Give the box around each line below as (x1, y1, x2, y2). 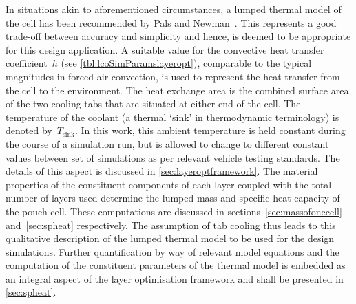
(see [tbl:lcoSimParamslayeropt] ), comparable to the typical (61, 56, 312, 70)
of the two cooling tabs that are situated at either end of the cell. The (6, 96, 301, 111)
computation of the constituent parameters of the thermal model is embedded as (6, 258, 346, 272)
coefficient (6, 56, 48, 70)
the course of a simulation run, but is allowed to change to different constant (6, 136, 329, 151)
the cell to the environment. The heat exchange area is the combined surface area (6, 83, 349, 97)
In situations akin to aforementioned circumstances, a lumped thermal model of (6, 2, 342, 16)
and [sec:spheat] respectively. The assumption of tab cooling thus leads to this (6, 217, 336, 232)
